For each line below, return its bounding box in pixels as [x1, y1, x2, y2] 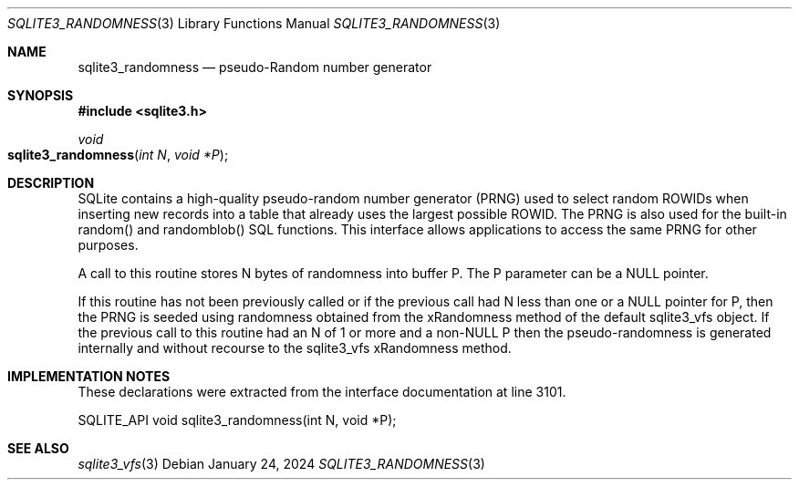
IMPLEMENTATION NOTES [7, 368, 171, 384]
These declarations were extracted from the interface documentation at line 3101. [78, 384, 566, 399]
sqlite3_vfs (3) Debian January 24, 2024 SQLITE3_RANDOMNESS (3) [78, 456, 485, 471]
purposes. [78, 237, 139, 253]
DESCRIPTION [7, 175, 95, 191]
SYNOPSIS [7, 88, 74, 103]
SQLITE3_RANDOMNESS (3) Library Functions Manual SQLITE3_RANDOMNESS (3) [7, 16, 501, 31]
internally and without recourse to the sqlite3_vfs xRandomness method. [78, 340, 512, 356]
